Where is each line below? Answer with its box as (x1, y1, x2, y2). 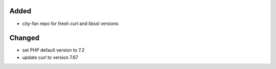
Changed (9, 34, 39, 42)
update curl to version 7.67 (22, 54, 79, 60)
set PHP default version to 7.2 (22, 47, 85, 53)
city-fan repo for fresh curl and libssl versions (22, 20, 119, 27)
